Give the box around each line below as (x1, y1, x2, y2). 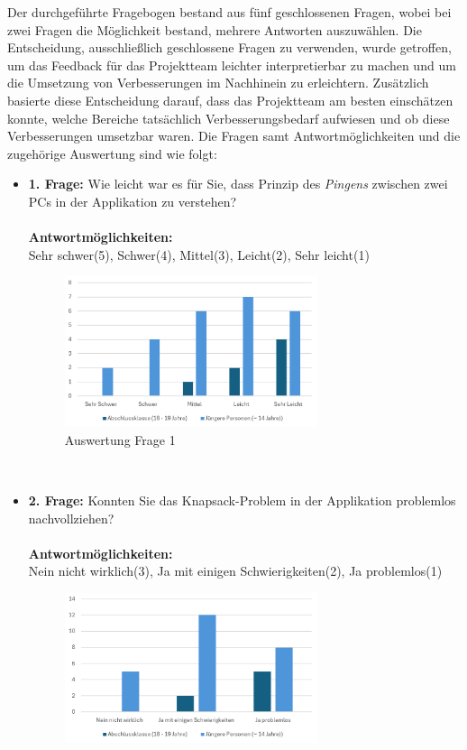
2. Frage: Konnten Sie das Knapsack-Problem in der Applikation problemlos (28, 491, 456, 510)
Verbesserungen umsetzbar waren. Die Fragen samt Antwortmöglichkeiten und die (7, 126, 461, 145)
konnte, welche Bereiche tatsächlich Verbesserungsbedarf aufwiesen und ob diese (7, 108, 450, 127)
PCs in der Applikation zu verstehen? (28, 191, 237, 210)
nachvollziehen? (28, 508, 114, 527)
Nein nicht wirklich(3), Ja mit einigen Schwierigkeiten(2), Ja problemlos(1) (28, 561, 443, 580)
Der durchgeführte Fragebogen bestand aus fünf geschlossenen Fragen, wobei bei (7, 3, 452, 21)
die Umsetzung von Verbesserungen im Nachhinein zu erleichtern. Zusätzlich (7, 73, 429, 92)
